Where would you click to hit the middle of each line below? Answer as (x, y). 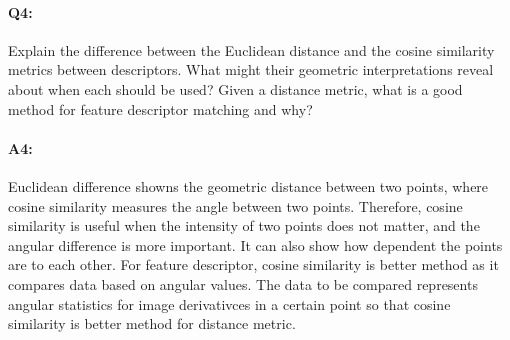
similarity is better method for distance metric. (152, 323)
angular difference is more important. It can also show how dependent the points (255, 244)
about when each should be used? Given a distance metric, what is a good (235, 88)
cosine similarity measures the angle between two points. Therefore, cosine (235, 205)
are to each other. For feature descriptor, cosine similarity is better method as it (253, 264)
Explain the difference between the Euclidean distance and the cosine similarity (251, 49)
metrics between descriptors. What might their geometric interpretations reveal (251, 69)
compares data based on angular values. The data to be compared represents (243, 283)
